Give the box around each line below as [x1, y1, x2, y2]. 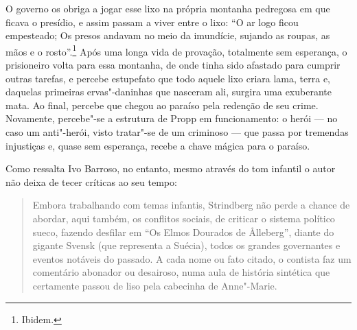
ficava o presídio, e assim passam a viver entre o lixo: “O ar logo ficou [5, 14, 299, 29]
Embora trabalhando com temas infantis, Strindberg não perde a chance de [32, 198, 350, 212]
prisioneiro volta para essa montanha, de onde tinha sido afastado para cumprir [5, 58, 341, 72]
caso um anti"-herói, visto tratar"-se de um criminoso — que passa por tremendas [5, 125, 349, 139]
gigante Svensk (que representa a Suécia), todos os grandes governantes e [32, 238, 341, 252]
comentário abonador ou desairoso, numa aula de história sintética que [32, 265, 330, 279]
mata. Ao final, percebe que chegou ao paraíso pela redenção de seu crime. [5, 97, 319, 112]
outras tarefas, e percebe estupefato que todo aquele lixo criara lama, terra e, [5, 71, 330, 85]
